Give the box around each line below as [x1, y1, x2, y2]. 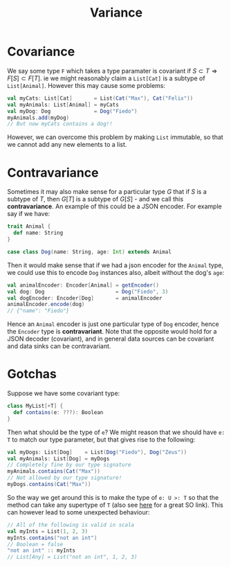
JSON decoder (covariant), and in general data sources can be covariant [7, 334, 214, 343]
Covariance [7, 44, 75, 60]
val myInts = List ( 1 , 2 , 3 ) [7, 528, 89, 534]
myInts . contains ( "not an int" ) [7, 534, 98, 541]
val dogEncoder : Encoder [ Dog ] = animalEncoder [7, 294, 163, 302]
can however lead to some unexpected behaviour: [7, 507, 150, 516]
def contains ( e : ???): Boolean [13, 408, 104, 416]
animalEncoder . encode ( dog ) [7, 301, 85, 308]
